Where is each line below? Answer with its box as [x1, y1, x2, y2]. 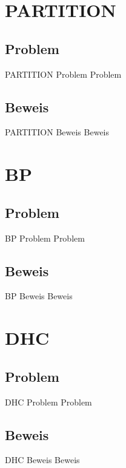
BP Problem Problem [5, 231, 85, 244]
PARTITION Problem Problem [5, 67, 122, 80]
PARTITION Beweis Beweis [5, 126, 110, 138]
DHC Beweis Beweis [5, 453, 80, 466]
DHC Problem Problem [5, 395, 92, 408]
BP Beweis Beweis [5, 290, 73, 302]
